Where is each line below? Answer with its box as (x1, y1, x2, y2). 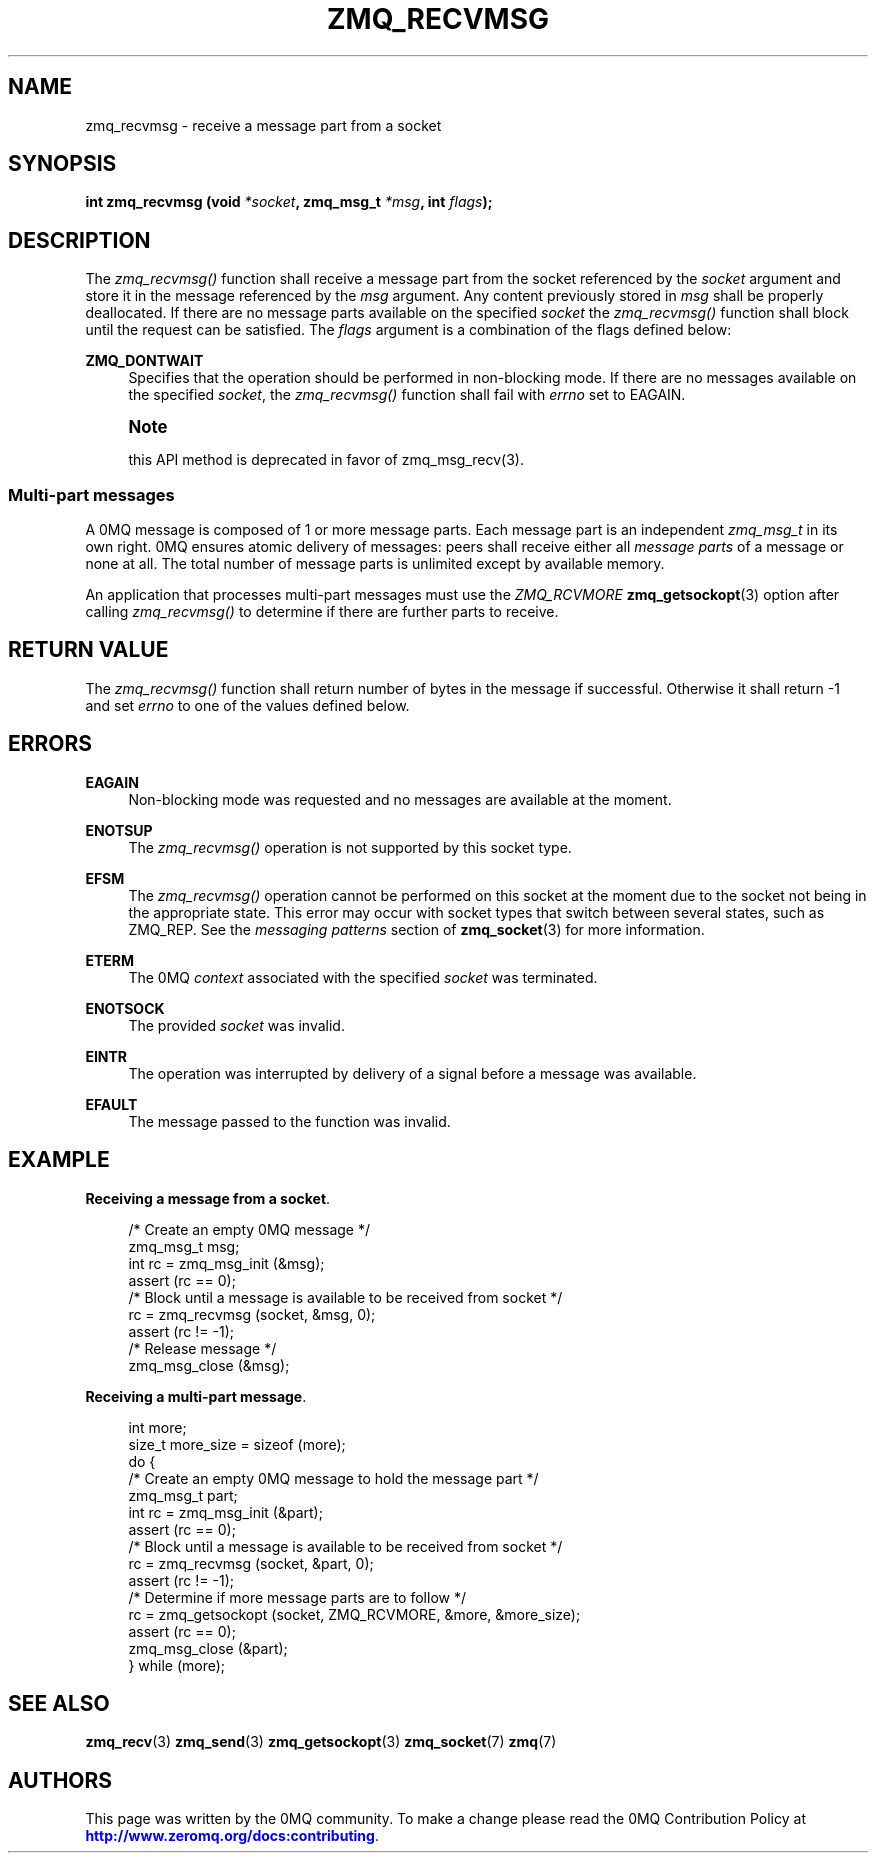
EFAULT (85, 1095, 138, 1113)
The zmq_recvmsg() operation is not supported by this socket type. (128, 838, 572, 856)
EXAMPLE (8, 1147, 110, 1173)
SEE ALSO (8, 1690, 110, 1716)
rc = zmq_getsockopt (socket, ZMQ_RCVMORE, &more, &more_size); (128, 1605, 581, 1623)
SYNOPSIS (8, 151, 117, 177)
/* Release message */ (128, 1339, 277, 1357)
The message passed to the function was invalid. (128, 1112, 451, 1130)
